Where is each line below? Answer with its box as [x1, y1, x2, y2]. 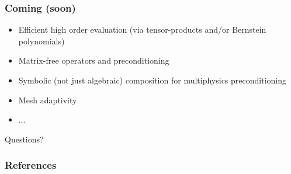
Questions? [5, 133, 44, 145]
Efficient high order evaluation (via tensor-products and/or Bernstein [18, 23, 266, 36]
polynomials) [18, 34, 65, 47]
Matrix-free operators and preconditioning [18, 54, 169, 67]
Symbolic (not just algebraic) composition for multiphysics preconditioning [18, 74, 287, 86]
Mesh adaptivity [18, 93, 77, 106]
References [5, 158, 57, 172]
